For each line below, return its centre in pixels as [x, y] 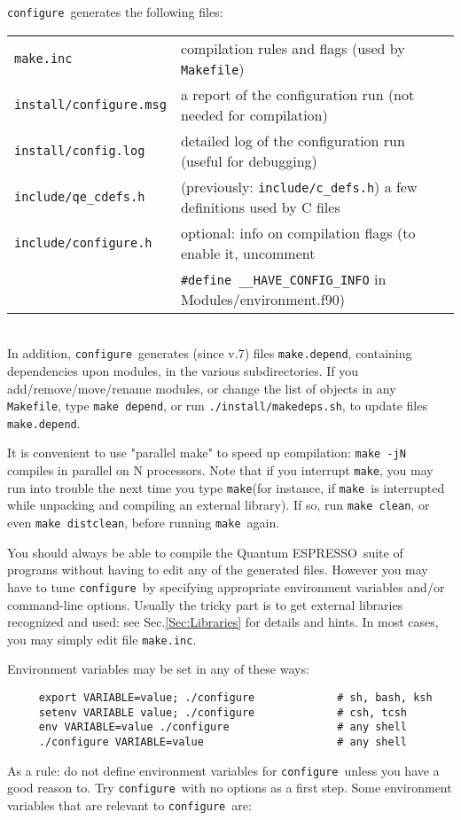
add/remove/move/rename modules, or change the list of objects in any [202, 388]
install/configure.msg [90, 104]
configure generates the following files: [115, 12]
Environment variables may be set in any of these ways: [158, 669]
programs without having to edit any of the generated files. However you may [218, 570]
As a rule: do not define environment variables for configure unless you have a [223, 770]
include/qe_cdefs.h [80, 196]
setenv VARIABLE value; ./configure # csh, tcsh [223, 712]
